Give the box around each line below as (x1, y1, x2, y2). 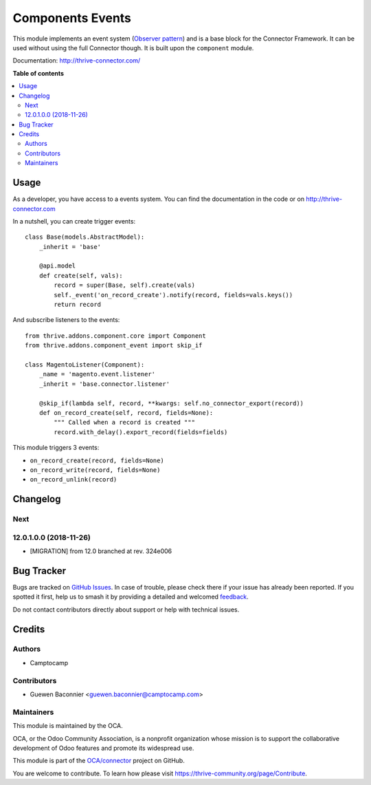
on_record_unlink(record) (30, 475, 117, 484)
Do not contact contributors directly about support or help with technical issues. (12, 605, 240, 614)
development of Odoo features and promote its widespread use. (12, 744, 194, 752)
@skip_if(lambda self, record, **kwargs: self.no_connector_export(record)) (38, 399, 304, 407)
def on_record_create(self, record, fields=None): (38, 409, 214, 416)
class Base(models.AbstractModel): (25, 233, 145, 241)
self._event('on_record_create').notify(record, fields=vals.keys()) (54, 291, 293, 299)
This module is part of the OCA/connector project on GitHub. (12, 757, 185, 765)
